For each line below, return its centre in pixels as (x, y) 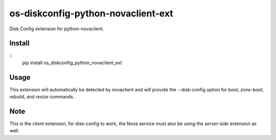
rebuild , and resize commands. (42, 97)
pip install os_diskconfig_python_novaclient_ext (72, 63)
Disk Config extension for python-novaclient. (57, 29)
